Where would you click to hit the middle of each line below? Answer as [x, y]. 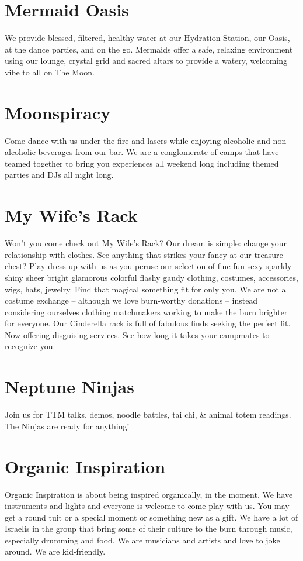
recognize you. [30, 346]
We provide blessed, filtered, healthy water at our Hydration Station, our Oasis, [147, 38]
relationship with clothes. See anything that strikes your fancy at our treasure [144, 254]
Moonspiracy [58, 112]
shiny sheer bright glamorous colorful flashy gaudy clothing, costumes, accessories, [151, 277]
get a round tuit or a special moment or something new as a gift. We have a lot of [151, 517]
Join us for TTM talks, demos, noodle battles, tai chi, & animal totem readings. [148, 414]
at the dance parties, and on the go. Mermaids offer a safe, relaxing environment [149, 49]
